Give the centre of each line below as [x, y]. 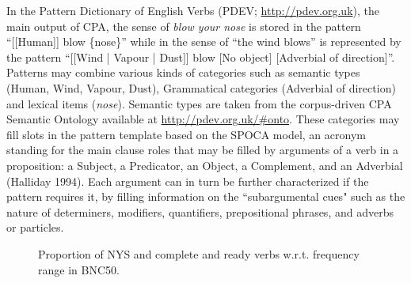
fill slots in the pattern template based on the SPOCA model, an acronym [186, 134]
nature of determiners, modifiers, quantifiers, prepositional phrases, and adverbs [200, 211]
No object [245, 57]
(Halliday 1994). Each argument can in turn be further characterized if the [188, 181]
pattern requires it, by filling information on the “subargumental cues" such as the [206, 196]
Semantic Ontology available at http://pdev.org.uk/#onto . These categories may [203, 119]
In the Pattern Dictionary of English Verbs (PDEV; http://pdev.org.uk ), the [193, 10]
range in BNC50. [79, 269]
